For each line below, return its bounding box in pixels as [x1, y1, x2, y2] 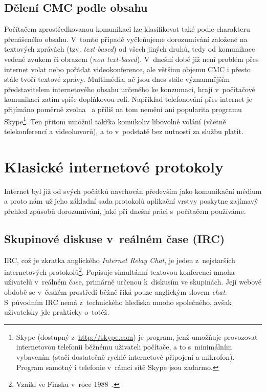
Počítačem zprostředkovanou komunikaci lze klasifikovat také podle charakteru [4, 24, 250, 34]
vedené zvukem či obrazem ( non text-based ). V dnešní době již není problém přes [4, 53, 259, 64]
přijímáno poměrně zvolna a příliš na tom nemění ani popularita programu [4, 103, 242, 114]
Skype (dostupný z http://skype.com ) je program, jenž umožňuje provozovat [16, 331, 258, 342]
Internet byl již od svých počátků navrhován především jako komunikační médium [4, 185, 262, 196]
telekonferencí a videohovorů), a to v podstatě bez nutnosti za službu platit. [4, 125, 243, 136]
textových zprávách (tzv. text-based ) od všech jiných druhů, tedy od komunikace [4, 43, 255, 54]
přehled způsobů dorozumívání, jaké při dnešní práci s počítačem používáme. [4, 205, 246, 216]
